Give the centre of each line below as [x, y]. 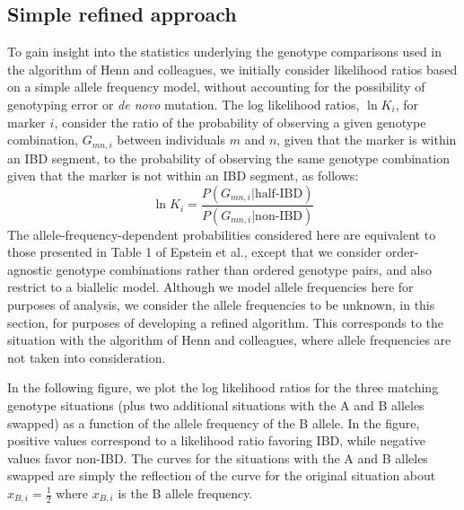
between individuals [171, 140]
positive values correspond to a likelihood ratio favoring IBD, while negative [216, 440]
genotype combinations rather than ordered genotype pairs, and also [244, 269]
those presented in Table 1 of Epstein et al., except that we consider [195, 252]
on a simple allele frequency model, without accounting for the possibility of [216, 87]
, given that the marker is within [367, 140]
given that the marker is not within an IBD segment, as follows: [183, 176]
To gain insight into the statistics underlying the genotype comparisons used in [225, 52]
